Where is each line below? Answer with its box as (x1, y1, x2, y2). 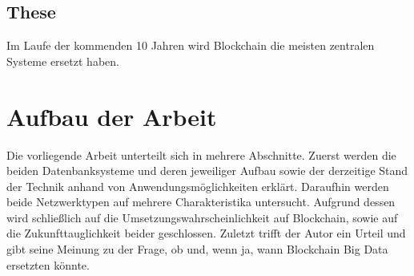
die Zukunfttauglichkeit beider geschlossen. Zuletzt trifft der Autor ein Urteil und (6, 225, 406, 241)
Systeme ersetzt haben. (6, 52, 119, 69)
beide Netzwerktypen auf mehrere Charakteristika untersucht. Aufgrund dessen (6, 193, 396, 210)
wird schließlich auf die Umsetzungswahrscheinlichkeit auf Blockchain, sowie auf (6, 209, 398, 225)
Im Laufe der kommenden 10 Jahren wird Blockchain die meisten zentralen (6, 37, 375, 54)
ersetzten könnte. (6, 256, 90, 273)
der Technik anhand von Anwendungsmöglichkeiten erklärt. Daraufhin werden (6, 177, 389, 194)
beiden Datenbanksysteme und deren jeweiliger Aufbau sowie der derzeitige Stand (6, 162, 408, 179)
